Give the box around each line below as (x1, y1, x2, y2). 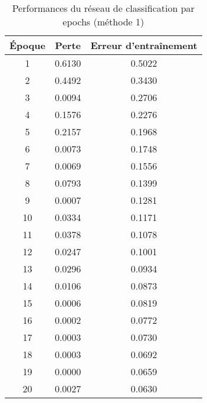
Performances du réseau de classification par (12, 1, 195, 15)
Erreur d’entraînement (90, 38, 198, 52)
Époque (9, 38, 45, 52)
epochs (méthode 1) (63, 15, 144, 28)
